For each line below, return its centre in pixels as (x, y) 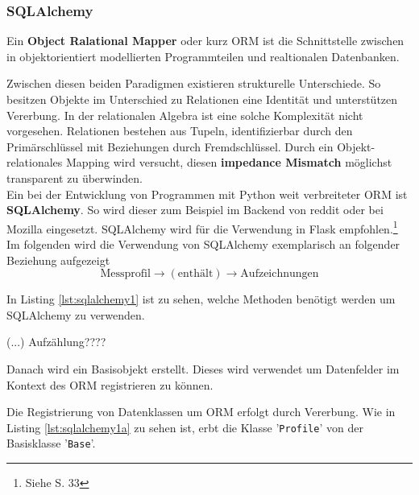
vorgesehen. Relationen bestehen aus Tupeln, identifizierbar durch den (180, 131)
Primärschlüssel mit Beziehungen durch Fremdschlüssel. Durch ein (170, 146)
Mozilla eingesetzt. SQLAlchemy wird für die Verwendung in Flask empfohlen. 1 (202, 227)
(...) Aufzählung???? (56, 342)
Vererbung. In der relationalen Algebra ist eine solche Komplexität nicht (185, 115)
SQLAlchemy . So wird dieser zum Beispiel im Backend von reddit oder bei (195, 210)
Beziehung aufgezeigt (58, 260)
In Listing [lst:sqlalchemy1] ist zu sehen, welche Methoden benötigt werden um (201, 299)
